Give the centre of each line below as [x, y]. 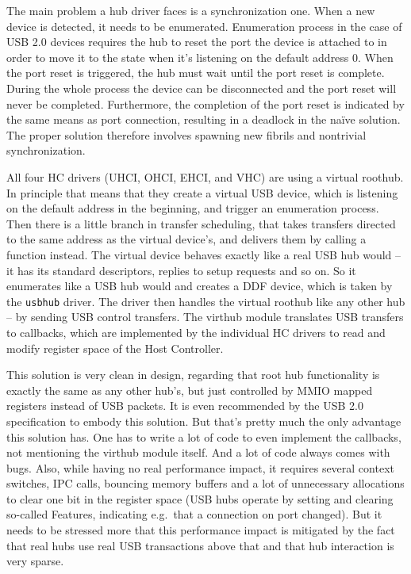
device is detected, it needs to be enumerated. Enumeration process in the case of [204, 26]
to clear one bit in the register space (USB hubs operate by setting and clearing [200, 498]
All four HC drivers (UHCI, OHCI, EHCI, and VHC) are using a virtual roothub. [205, 176]
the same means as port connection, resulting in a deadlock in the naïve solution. [204, 119]
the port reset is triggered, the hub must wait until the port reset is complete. [196, 73]
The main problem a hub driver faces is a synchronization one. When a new [191, 10]
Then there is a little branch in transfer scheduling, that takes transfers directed [201, 223]
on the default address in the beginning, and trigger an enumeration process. [193, 208]
